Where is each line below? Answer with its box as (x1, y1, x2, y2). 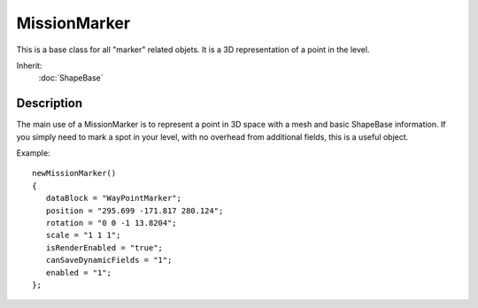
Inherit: (16, 60, 42, 71)
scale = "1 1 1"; (45, 230, 121, 241)
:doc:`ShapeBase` (38, 73, 104, 83)
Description (16, 96, 83, 111)
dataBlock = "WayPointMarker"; (45, 193, 181, 204)
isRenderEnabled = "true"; (45, 243, 164, 252)
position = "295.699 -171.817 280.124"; (45, 205, 224, 216)
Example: (16, 148, 50, 158)
